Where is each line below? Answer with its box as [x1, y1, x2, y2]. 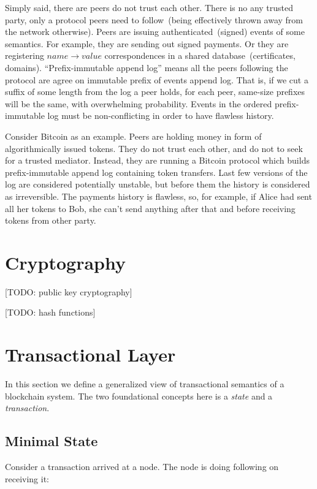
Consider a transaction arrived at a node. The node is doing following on [5, 460, 279, 473]
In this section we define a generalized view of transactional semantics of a [5, 377, 285, 390]
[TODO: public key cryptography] [5, 285, 132, 298]
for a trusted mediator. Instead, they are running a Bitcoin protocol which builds [5, 154, 310, 167]
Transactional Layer [5, 342, 176, 367]
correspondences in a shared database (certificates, [104, 49, 296, 62]
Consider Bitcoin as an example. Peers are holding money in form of [5, 129, 262, 142]
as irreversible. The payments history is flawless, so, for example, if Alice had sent [5, 189, 312, 202]
